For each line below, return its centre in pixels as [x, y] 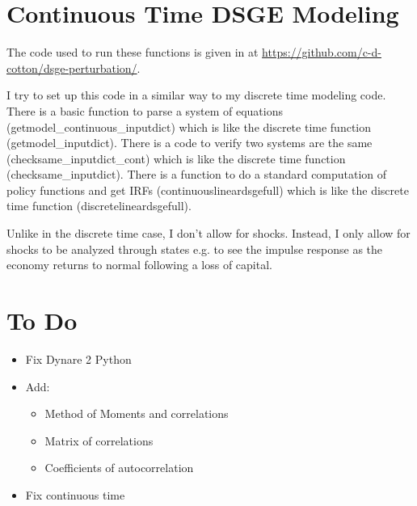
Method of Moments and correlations [137, 413]
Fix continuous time [75, 494]
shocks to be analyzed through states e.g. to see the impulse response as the [195, 249]
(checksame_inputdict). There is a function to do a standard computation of [197, 174]
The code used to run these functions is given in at [133, 52]
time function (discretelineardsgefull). [99, 206]
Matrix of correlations [99, 440]
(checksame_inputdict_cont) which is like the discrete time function [176, 158]
